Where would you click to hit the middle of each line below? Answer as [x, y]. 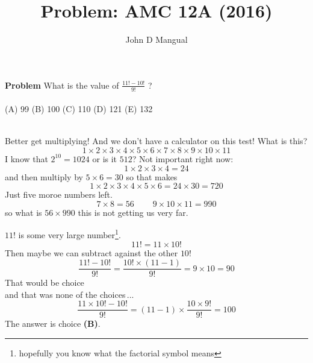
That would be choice [45, 283]
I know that [26, 158]
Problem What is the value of [62, 85]
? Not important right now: [183, 158]
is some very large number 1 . [70, 234]
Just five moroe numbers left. [59, 194]
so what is [23, 212]
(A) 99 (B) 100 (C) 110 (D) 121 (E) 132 [79, 109]
